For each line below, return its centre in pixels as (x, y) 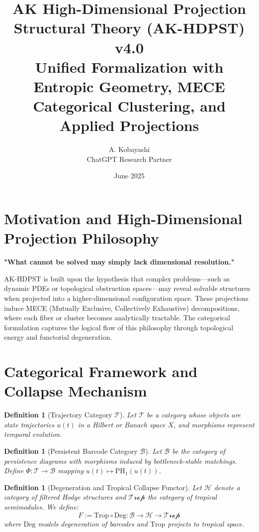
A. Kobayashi (129, 149)
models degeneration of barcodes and (93, 523)
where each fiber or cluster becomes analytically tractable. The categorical (117, 318)
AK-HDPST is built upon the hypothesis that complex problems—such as (117, 278)
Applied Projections (129, 125)
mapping (71, 470)
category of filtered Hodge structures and (65, 497)
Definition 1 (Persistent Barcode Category (71, 451)
